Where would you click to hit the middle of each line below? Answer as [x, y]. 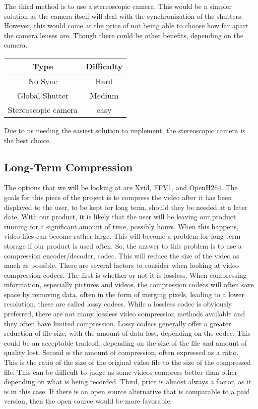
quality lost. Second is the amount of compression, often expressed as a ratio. [121, 352]
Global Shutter [43, 95]
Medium [104, 95]
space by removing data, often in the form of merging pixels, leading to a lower [124, 294]
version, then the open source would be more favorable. [88, 401]
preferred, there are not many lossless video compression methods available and [125, 314]
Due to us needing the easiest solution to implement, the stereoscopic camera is [125, 130]
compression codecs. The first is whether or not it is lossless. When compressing [125, 275]
